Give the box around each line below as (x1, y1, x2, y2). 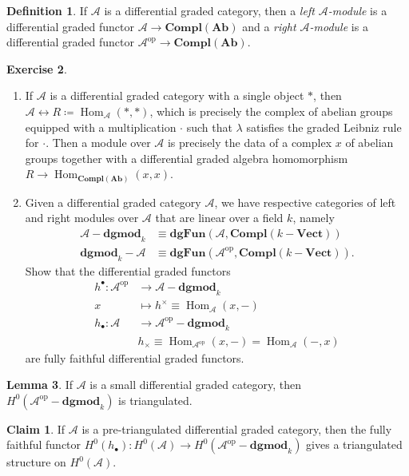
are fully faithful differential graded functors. (25, 349, 244, 366)
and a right (242, 18, 296, 34)
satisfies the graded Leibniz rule (246, 118, 402, 135)
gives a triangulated (306, 436, 403, 453)
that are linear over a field (155, 209, 284, 226)
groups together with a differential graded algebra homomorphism (25, 149, 348, 166)
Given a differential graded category (25, 193, 201, 210)
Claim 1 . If (6, 420, 66, 437)
